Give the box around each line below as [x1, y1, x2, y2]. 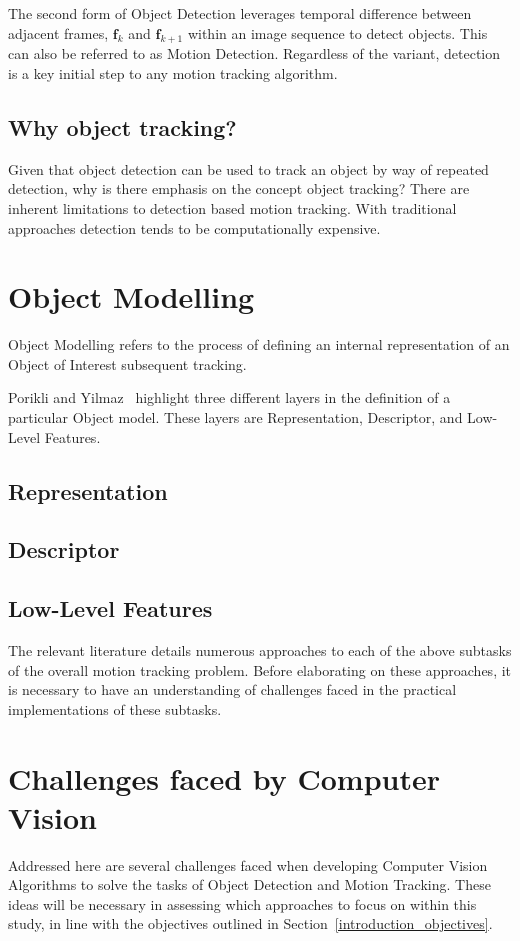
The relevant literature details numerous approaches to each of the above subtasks [8, 640, 512, 661]
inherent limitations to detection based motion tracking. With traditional [8, 197, 457, 218]
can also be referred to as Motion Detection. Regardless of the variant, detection [8, 43, 501, 64]
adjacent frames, [8, 22, 109, 43]
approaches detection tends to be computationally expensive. [8, 217, 381, 238]
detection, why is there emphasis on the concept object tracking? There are [8, 178, 470, 199]
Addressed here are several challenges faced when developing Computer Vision [8, 854, 488, 875]
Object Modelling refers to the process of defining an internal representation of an [8, 334, 510, 355]
